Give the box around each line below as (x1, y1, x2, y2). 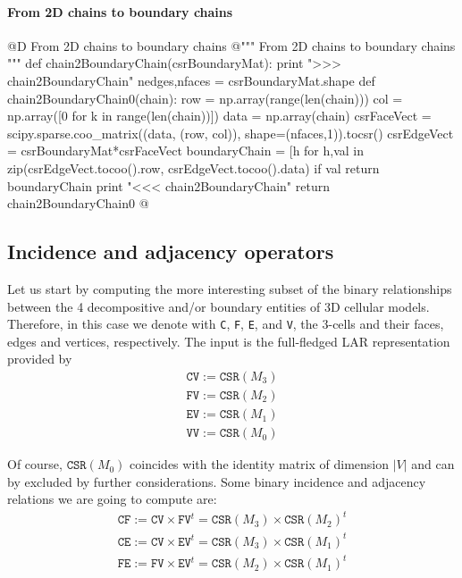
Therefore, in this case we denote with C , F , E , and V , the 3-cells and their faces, (7, 314, 444, 333)
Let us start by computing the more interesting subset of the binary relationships (7, 279, 452, 297)
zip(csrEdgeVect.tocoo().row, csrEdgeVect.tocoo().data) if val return (7, 158, 380, 177)
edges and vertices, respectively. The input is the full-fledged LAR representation (7, 331, 450, 350)
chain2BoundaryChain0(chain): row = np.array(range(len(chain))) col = (7, 88, 403, 107)
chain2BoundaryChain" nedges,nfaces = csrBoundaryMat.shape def (7, 71, 375, 89)
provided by (7, 349, 72, 368)
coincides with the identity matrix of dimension (130, 455, 390, 473)
